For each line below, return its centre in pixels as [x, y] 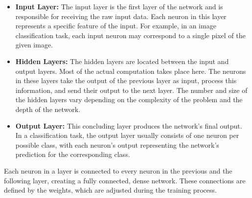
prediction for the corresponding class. [73, 154]
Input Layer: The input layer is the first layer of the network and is [119, 6]
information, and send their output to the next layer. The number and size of [131, 90]
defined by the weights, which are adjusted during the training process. [110, 190]
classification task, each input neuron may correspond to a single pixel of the [130, 35]
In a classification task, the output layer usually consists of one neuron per [127, 135]
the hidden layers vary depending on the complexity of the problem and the [129, 99]
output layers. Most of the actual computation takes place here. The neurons [131, 71]
